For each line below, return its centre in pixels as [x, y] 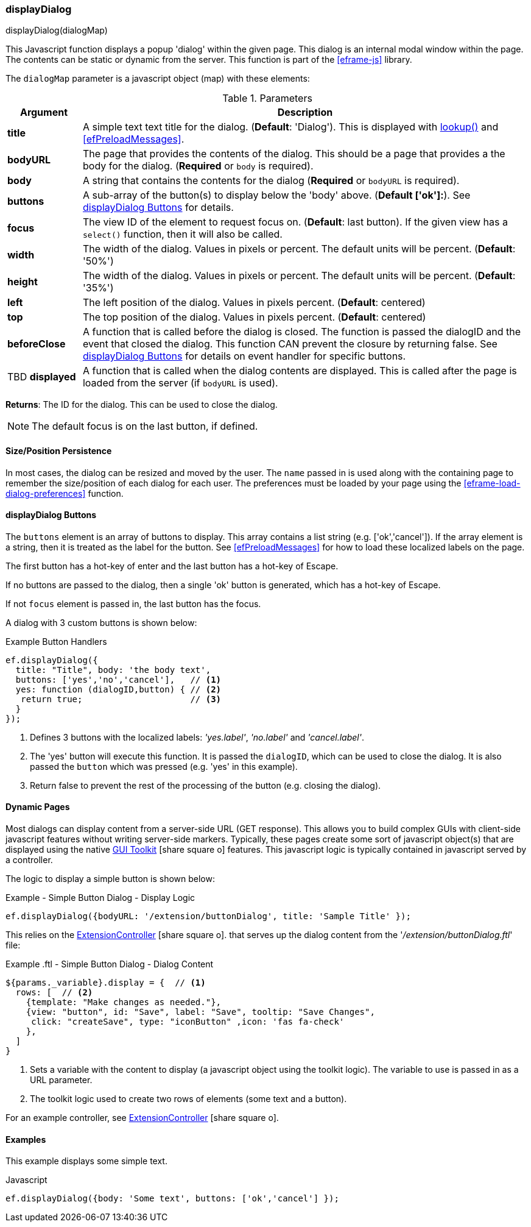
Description [305, 112]
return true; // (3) [121, 699]
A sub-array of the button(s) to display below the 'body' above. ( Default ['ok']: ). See [276, 195]
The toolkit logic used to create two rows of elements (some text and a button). [188, 1099]
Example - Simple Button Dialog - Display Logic [100, 898]
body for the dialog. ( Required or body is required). [198, 166]
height [23, 282]
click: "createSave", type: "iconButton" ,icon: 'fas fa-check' [188, 1022]
